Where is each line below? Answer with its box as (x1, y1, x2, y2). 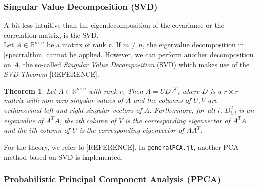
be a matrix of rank (46, 39, 106, 50)
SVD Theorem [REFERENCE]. (4, 69, 99, 79)
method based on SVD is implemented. (4, 151, 123, 162)
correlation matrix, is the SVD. (4, 29, 99, 40)
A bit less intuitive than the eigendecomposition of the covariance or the (4, 20, 224, 30)
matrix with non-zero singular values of (4, 95, 123, 105)
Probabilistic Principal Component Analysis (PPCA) (4, 173, 221, 185)
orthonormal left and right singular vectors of (4, 104, 142, 115)
